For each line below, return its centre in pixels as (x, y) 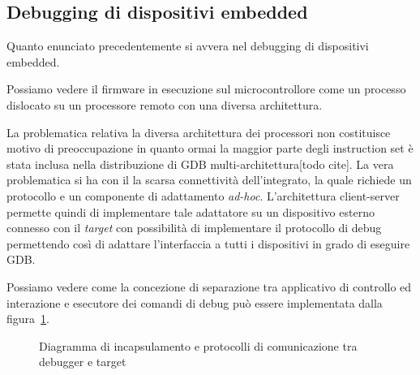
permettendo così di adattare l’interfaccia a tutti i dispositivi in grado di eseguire (208, 243)
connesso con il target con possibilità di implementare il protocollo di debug (194, 228)
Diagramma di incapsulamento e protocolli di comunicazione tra (198, 345)
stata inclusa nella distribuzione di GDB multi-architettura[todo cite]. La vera (200, 164)
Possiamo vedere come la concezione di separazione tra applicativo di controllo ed (209, 286)
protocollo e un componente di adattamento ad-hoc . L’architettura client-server (203, 195)
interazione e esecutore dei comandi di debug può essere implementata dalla (195, 302)
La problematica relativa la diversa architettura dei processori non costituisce (199, 132)
